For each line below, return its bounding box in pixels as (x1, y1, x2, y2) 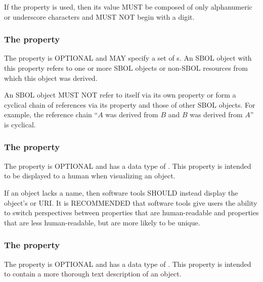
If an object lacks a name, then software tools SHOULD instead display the (4, 187, 238, 198)
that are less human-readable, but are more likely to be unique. (4, 217, 200, 227)
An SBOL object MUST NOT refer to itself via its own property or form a (4, 89, 236, 100)
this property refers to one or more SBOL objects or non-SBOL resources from (4, 63, 248, 73)
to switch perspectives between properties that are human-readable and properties (4, 207, 259, 218)
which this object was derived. (4, 72, 98, 83)
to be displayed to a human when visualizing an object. (4, 170, 176, 181)
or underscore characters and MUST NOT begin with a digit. (4, 11, 195, 22)
